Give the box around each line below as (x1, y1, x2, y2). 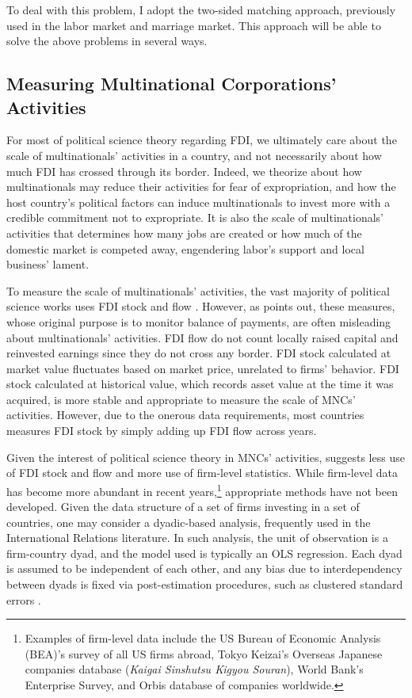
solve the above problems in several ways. (6, 32, 208, 49)
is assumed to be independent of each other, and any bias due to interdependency (6, 560, 402, 577)
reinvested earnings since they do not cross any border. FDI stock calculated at (6, 345, 391, 361)
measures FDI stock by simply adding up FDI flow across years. (6, 422, 317, 439)
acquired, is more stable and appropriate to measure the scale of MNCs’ (6, 391, 356, 407)
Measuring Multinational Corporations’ (6, 71, 337, 96)
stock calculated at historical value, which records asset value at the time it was (6, 376, 394, 392)
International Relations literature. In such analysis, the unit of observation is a (6, 529, 388, 546)
